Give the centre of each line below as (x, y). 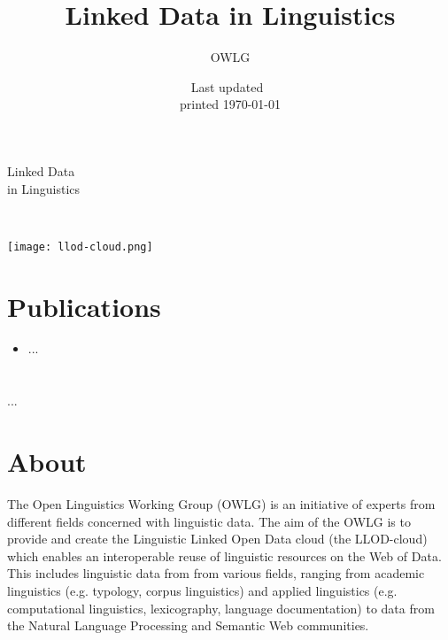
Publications (84, 306)
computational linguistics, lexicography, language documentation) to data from (221, 608)
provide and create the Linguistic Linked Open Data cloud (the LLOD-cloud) (217, 539)
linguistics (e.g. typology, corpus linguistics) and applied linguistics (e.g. (202, 590)
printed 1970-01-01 (230, 104)
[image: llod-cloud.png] (80, 247)
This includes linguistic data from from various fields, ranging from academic (216, 573)
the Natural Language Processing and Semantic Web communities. (188, 625)
